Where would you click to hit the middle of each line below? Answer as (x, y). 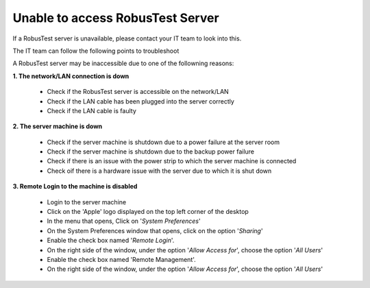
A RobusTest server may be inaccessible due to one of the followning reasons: (123, 63)
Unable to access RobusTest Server (116, 18)
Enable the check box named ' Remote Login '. (111, 241)
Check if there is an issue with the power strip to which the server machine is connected (172, 161)
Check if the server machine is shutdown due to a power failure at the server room (163, 142)
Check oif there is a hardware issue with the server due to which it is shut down (159, 171)
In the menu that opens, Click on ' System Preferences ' (124, 221)
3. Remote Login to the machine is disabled (75, 187)
